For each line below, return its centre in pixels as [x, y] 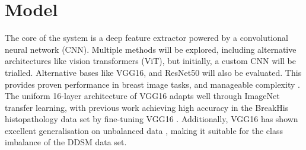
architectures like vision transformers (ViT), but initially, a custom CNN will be [150, 61]
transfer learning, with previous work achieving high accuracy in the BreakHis [147, 107]
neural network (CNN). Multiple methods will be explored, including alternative [151, 49]
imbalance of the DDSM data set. [66, 142]
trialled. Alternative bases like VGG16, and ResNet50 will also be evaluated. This [153, 72]
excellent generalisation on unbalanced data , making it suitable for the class [144, 130]
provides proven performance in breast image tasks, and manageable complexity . [152, 84]
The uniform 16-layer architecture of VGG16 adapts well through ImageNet [142, 96]
